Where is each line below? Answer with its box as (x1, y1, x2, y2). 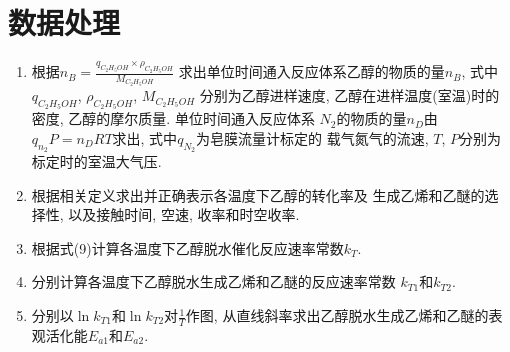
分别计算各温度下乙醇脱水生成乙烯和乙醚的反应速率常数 (31, 271, 396, 292)
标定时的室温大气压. (31, 151, 162, 172)
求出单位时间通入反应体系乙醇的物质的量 (178, 61, 445, 82)
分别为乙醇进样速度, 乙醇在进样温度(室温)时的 (199, 85, 500, 106)
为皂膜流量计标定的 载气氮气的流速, (196, 127, 429, 148)
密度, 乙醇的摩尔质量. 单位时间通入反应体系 (31, 108, 315, 129)
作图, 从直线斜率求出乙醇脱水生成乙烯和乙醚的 (185, 305, 489, 326)
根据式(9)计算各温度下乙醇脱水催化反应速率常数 (31, 237, 344, 258)
